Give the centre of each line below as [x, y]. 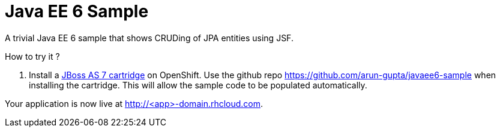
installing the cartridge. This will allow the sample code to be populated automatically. [198, 85]
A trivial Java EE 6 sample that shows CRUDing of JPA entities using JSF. [149, 38]
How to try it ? [32, 56]
